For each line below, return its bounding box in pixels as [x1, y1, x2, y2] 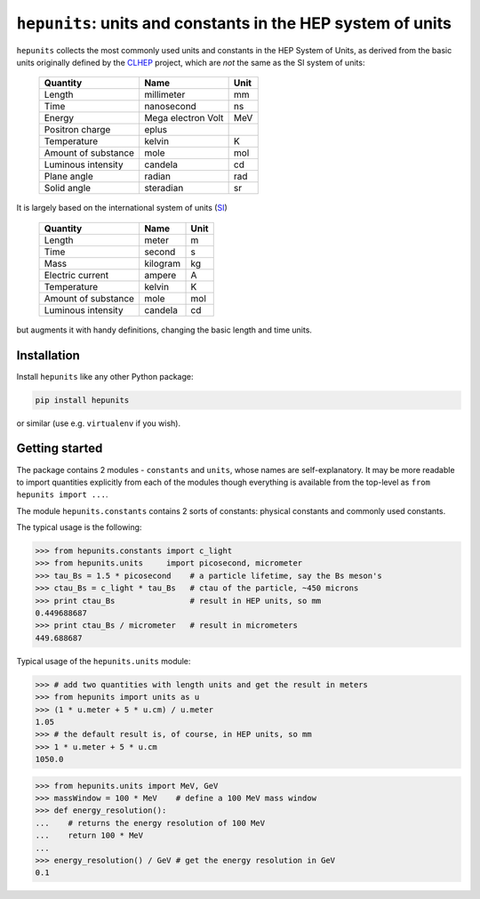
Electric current [44, 269, 109, 281]
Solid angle [44, 182, 92, 195]
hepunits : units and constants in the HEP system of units [16, 13, 452, 33]
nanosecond [143, 100, 197, 113]
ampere [143, 269, 177, 281]
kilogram [143, 257, 181, 269]
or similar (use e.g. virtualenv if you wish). [16, 418, 181, 429]
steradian [143, 182, 184, 195]
